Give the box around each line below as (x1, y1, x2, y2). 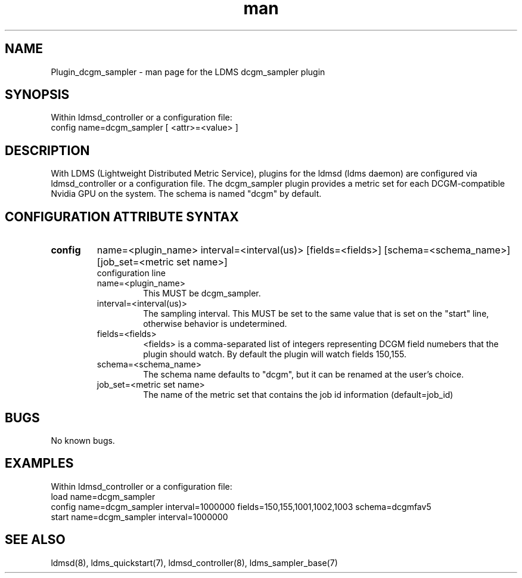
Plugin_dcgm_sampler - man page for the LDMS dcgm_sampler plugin (51, 66, 325, 77)
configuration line (97, 268, 166, 279)
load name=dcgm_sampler (51, 491, 156, 502)
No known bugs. (51, 435, 115, 446)
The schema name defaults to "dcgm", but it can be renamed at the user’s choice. (143, 369, 464, 380)
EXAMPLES (5, 456, 74, 471)
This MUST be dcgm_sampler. (143, 288, 261, 299)
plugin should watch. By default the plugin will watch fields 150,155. (143, 349, 406, 360)
